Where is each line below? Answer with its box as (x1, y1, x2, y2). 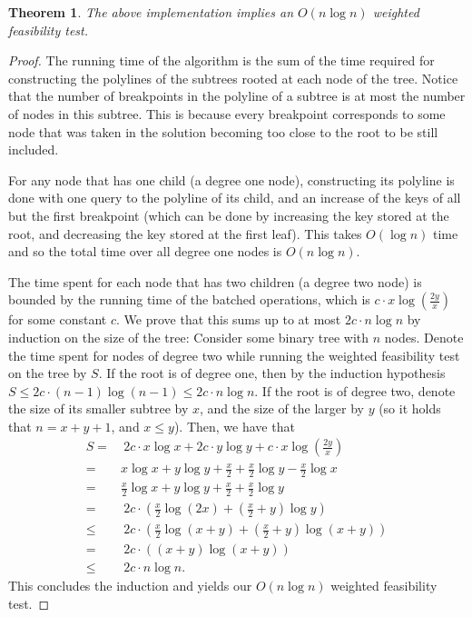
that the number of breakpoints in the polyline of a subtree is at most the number (8, 86, 466, 105)
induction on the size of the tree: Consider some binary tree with (8, 327, 369, 346)
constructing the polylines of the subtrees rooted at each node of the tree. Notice (8, 68, 458, 87)
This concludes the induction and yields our (8, 576, 252, 595)
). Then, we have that (173, 416, 295, 435)
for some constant (8, 310, 107, 329)
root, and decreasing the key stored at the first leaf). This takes (8, 224, 362, 243)
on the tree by (8, 363, 87, 383)
